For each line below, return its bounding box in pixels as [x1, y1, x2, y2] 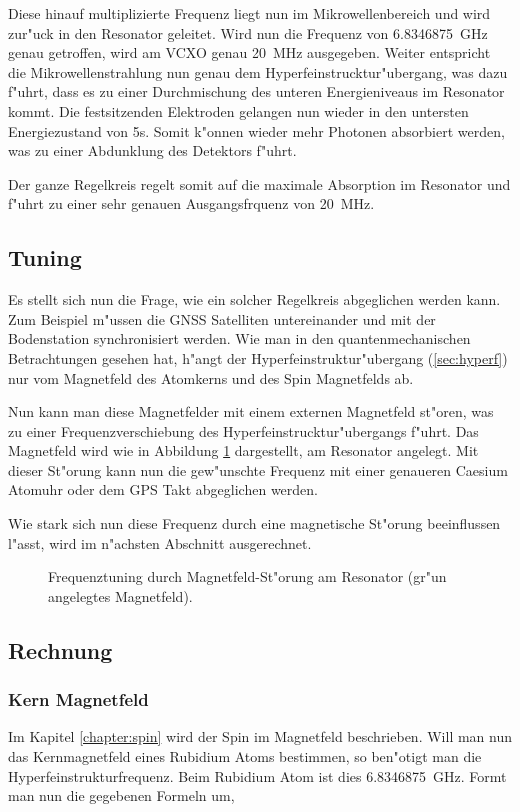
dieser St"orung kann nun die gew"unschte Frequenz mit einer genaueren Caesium [8, 459, 508, 480]
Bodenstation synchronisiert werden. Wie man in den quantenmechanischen [8, 328, 471, 349]
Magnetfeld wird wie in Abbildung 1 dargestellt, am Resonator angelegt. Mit [8, 440, 479, 461]
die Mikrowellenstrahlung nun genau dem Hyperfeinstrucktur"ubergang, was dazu [8, 61, 508, 82]
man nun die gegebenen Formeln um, [8, 785, 235, 806]
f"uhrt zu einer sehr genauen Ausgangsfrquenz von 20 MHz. [8, 193, 375, 214]
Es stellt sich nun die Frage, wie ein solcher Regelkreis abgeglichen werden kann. [8, 289, 501, 310]
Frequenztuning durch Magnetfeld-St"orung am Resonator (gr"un [48, 566, 447, 587]
